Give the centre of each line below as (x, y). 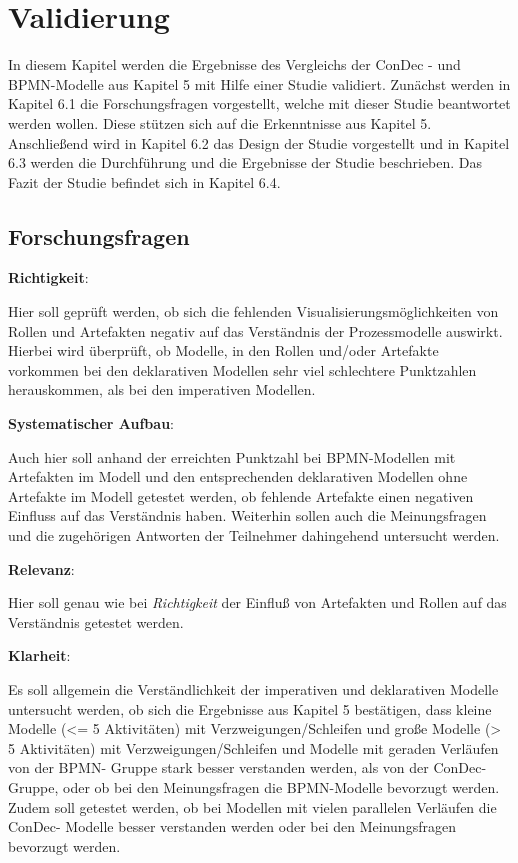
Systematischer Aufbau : (91, 423)
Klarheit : (39, 655)
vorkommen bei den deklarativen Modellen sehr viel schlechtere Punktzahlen (242, 369)
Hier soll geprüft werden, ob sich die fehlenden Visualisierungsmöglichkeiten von (253, 311)
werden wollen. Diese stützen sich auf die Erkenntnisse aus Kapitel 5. (220, 122)
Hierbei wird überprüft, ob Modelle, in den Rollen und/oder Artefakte (223, 350)
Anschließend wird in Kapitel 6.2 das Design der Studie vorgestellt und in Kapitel (259, 142)
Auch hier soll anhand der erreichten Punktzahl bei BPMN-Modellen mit (232, 456)
